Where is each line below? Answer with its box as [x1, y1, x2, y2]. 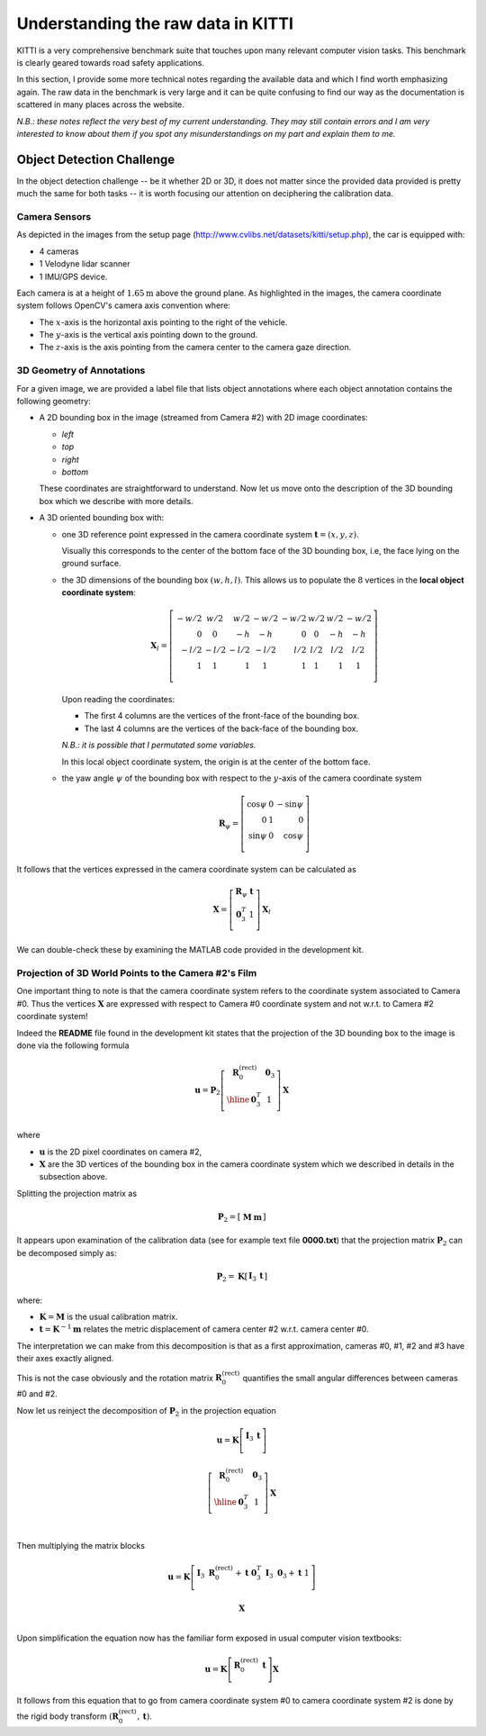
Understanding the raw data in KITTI [16, 14, 294, 33]
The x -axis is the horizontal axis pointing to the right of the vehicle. [39, 316, 288, 328]
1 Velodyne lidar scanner [39, 258, 130, 269]
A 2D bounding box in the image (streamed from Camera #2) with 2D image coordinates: [39, 412, 368, 423]
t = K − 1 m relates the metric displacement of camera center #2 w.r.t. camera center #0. [39, 1323, 369, 1334]
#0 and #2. [16, 1388, 58, 1399]
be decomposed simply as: [16, 1247, 117, 1258]
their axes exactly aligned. [16, 1353, 114, 1364]
